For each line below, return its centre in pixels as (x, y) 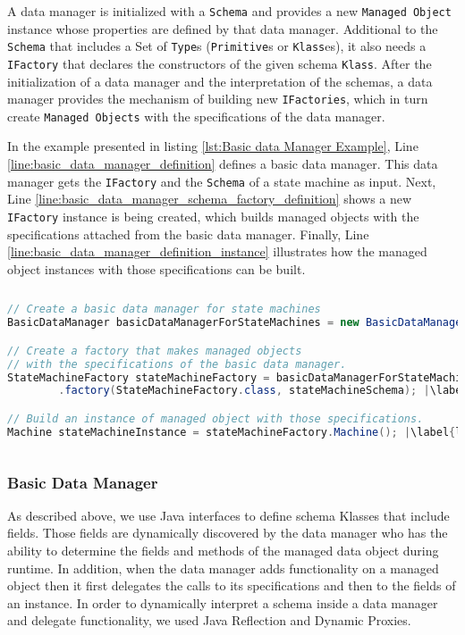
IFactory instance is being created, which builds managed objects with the (213, 216)
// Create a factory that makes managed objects (155, 351)
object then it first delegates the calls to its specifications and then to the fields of (232, 585)
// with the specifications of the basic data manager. (177, 364)
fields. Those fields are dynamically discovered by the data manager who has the (228, 533)
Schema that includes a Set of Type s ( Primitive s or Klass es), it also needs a (217, 46)
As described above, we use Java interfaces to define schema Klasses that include (228, 515)
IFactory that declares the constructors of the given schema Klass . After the (220, 63)
